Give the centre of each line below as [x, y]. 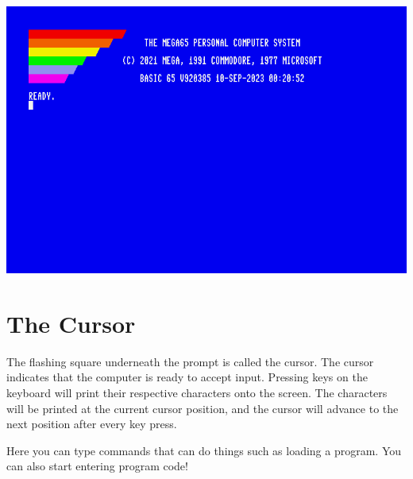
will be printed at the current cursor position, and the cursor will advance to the [203, 408]
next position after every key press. [92, 424]
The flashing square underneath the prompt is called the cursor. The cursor [190, 361]
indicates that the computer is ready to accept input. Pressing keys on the [187, 377]
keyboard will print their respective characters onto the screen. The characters [197, 392]
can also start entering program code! [97, 466]
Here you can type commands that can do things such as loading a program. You [204, 450]
